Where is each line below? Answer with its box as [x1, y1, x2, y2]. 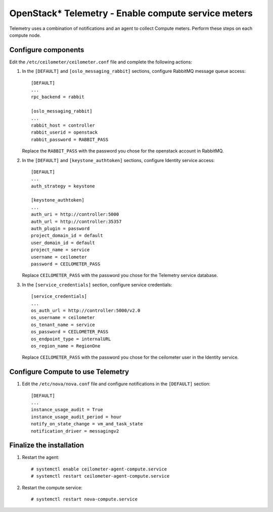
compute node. [9, 32, 41, 38]
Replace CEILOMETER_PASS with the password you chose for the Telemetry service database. [22, 272, 218, 279]
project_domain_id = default [31, 233, 103, 239]
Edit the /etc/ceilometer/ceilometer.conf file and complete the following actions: [9, 59, 192, 65]
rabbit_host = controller [31, 122, 96, 128]
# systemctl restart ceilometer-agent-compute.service [31, 474, 170, 479]
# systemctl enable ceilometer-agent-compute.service [31, 466, 167, 472]
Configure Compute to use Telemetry [9, 368, 129, 376]
